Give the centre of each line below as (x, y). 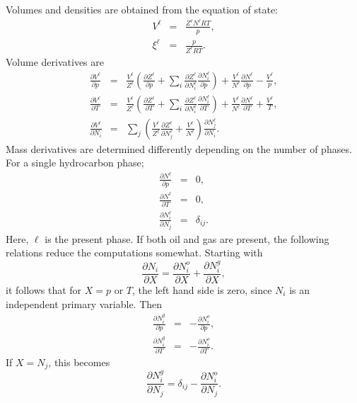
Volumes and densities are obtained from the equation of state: (142, 9)
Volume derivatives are (55, 61)
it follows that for (44, 289)
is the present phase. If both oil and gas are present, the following (187, 238)
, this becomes (79, 362)
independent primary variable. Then (84, 303)
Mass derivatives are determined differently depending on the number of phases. (179, 148)
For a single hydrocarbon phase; (75, 163)
